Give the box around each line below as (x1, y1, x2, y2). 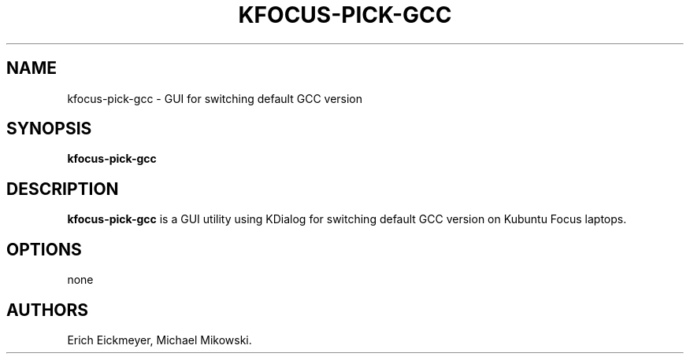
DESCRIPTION (6, 178, 119, 199)
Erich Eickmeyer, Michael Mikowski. (67, 332, 252, 347)
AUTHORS (6, 299, 89, 320)
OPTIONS (6, 239, 82, 259)
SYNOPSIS (6, 119, 92, 139)
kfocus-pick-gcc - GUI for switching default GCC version (67, 91, 363, 105)
